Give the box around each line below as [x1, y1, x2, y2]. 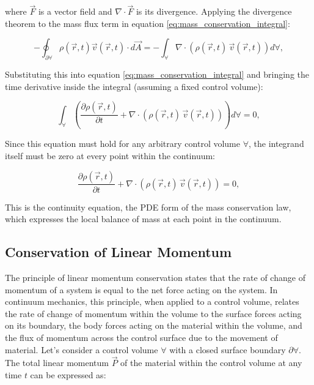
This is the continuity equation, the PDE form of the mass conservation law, [5, 200, 291, 213]
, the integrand [249, 137, 304, 150]
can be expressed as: [30, 368, 106, 381]
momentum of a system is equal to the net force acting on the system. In [5, 283, 278, 296]
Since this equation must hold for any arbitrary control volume [5, 137, 240, 150]
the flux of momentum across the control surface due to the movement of [5, 331, 278, 343]
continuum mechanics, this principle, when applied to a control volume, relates [5, 295, 299, 308]
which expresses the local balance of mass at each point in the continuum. [5, 212, 282, 225]
